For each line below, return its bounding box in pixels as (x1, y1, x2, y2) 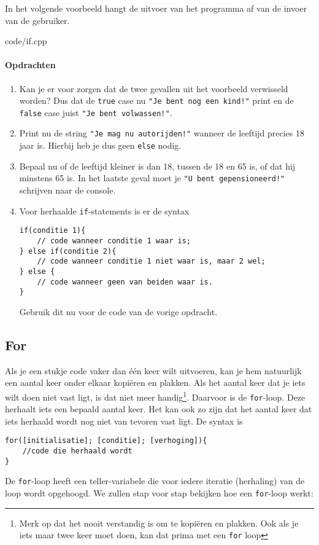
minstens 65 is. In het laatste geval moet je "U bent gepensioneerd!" (19, 171, 285, 184)
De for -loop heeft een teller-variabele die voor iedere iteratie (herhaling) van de (5, 474, 305, 487)
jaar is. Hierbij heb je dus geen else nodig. (19, 139, 182, 152)
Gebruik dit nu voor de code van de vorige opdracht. (19, 305, 218, 318)
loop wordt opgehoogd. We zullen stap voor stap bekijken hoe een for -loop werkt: (5, 487, 313, 499)
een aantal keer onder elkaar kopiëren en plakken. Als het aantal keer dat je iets (5, 376, 306, 389)
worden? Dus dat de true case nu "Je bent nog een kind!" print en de (19, 94, 294, 107)
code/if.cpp (5, 34, 47, 47)
